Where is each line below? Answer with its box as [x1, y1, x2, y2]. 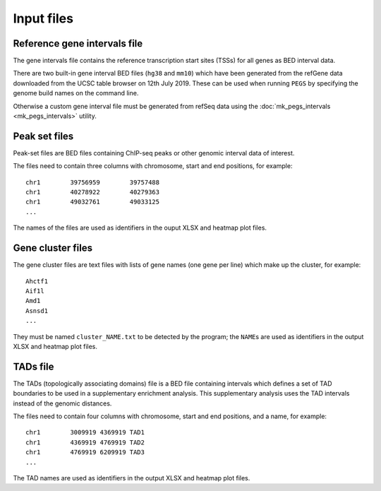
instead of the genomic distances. [13, 399, 112, 408]
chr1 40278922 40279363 [25, 188, 160, 196]
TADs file [13, 360, 54, 372]
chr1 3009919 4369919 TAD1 [25, 428, 145, 437]
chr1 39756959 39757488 [25, 178, 160, 187]
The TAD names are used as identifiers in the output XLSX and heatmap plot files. [13, 473, 250, 482]
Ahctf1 [25, 277, 49, 285]
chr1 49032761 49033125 [25, 198, 160, 206]
